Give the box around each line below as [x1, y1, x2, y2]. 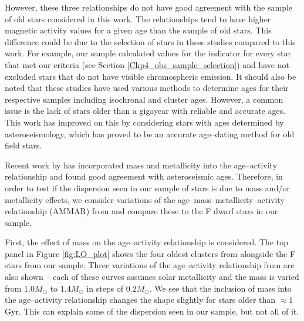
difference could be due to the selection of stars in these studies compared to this [5, 35, 296, 48]
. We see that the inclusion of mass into [149, 282, 292, 294]
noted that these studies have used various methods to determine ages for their [5, 82, 289, 94]
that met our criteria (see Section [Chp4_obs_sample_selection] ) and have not [5, 58, 289, 70]
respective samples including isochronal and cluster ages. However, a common [5, 93, 283, 105]
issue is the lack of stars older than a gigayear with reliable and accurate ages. [5, 104, 286, 117]
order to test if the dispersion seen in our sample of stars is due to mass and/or [5, 181, 290, 194]
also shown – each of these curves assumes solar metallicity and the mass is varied [5, 271, 299, 283]
